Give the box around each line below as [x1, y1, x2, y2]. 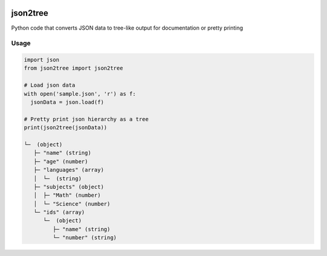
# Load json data [24, 82, 76, 89]
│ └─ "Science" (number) [33, 200, 111, 207]
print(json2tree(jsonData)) [24, 124, 107, 131]
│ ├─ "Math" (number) [33, 192, 101, 199]
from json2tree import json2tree [24, 65, 124, 72]
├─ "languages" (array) [33, 166, 104, 174]
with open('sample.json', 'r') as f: [24, 90, 136, 97]
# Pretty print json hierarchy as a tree [24, 116, 149, 122]
